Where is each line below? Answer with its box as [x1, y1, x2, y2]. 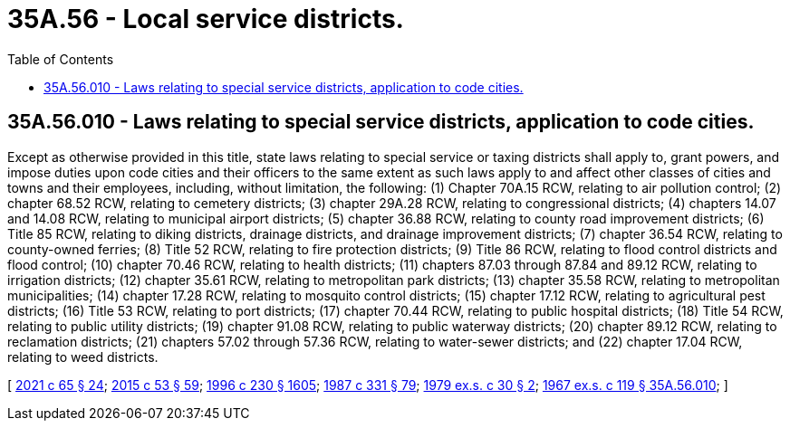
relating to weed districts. [7, 348, 159, 365]
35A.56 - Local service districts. [7, 4, 404, 34]
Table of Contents [7, 51, 114, 67]
